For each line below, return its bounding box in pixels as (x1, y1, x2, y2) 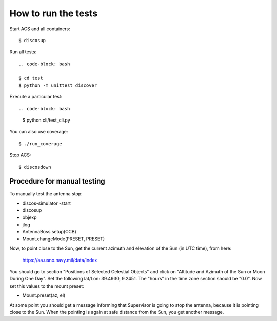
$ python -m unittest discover (18, 82, 97, 88)
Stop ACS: (9, 152, 31, 158)
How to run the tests (9, 8, 97, 19)
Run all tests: (9, 49, 37, 55)
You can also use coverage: (9, 129, 68, 135)
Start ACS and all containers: (9, 26, 70, 32)
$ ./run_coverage (18, 141, 62, 146)
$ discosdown (18, 164, 51, 170)
